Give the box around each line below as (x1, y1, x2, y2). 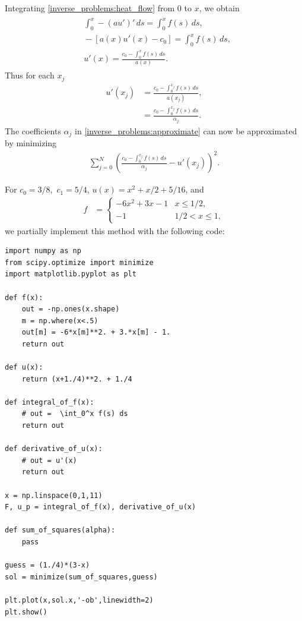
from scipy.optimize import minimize (5, 258, 154, 267)
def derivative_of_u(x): (5, 445, 103, 453)
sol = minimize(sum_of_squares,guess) (5, 572, 158, 581)
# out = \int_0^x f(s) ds (21, 409, 128, 418)
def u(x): (5, 363, 43, 372)
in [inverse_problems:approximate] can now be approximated (75, 124, 297, 137)
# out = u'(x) (21, 456, 77, 465)
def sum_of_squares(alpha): (5, 526, 116, 535)
